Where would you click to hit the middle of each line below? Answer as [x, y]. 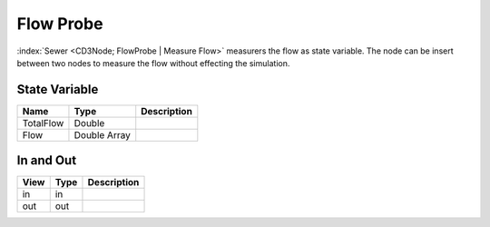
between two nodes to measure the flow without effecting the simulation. [153, 63]
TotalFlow [43, 123]
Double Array [102, 134]
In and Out [47, 160]
